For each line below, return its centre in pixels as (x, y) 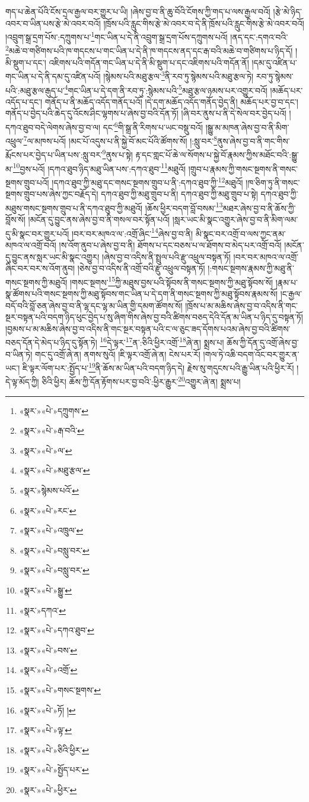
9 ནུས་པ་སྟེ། (117, 154)
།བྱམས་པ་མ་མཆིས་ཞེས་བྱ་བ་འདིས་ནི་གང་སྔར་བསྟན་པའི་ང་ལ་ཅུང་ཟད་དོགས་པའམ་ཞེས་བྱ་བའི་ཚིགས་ (148, 328)
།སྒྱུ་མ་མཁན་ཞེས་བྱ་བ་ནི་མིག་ (247, 127)
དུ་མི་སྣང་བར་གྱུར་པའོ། (37, 233)
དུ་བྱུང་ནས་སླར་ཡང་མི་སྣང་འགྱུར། (52, 256)
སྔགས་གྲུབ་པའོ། (27, 182)
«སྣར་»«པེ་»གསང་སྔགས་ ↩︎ (60, 689)
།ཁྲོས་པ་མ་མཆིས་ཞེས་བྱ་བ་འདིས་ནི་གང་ (242, 305)
